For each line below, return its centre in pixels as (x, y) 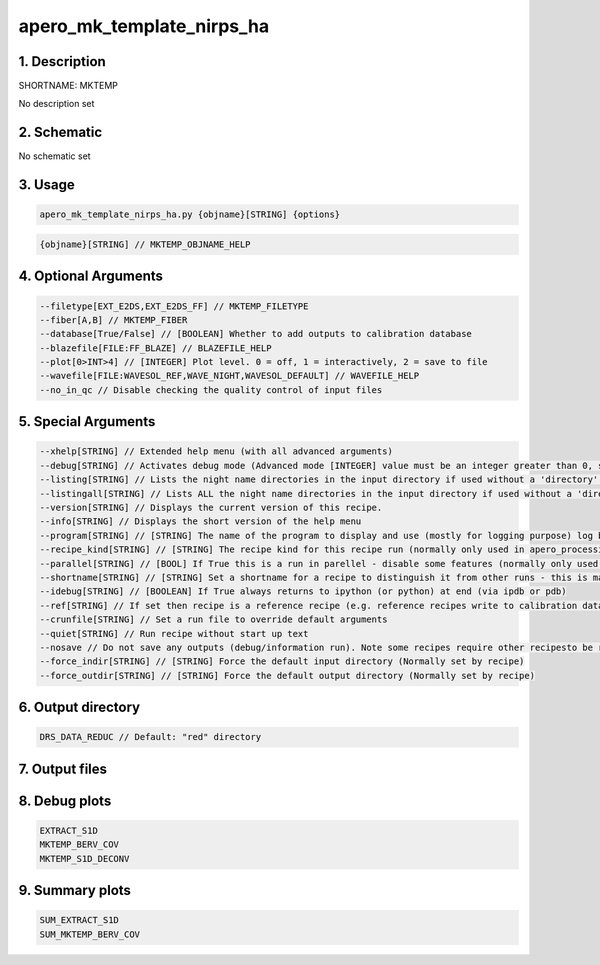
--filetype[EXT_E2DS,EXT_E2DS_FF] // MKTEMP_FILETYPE (174, 306)
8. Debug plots (65, 800)
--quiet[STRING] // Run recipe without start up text (174, 633)
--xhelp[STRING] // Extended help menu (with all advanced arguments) (216, 451)
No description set (56, 104)
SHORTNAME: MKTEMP (68, 86)
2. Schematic (60, 132)
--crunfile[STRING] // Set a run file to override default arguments (213, 619)
